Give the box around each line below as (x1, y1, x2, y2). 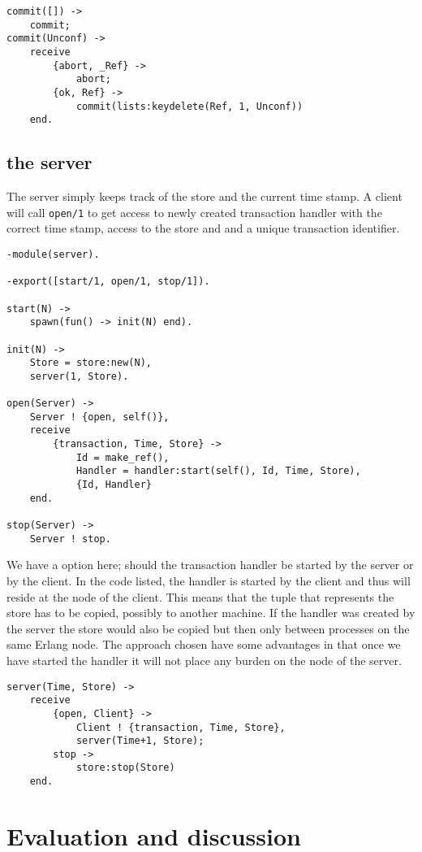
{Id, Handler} (75, 479, 152, 491)
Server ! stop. (29, 532, 111, 545)
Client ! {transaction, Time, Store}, (75, 721, 286, 733)
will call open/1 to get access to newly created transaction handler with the (6, 203, 382, 220)
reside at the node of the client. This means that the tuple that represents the (6, 588, 394, 605)
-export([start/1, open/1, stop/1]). (6, 276, 210, 288)
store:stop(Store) (75, 762, 175, 774)
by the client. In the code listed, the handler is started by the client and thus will (6, 572, 411, 589)
